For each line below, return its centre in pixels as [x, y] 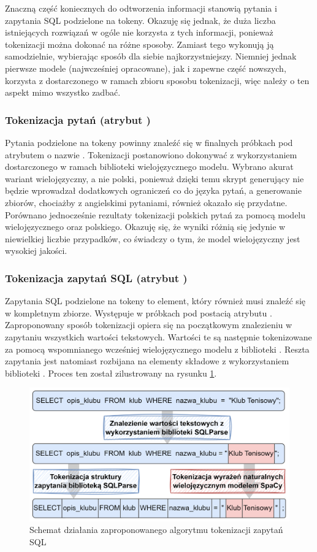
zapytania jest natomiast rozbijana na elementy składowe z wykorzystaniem [147, 361]
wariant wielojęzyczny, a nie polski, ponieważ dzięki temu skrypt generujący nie [155, 178]
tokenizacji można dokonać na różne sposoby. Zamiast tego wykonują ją [139, 44]
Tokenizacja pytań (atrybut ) [78, 119]
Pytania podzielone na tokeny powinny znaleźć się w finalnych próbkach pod [149, 142]
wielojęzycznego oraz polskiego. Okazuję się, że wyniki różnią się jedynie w [145, 227]
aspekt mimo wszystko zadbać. [63, 92]
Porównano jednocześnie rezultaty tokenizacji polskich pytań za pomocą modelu [155, 214]
